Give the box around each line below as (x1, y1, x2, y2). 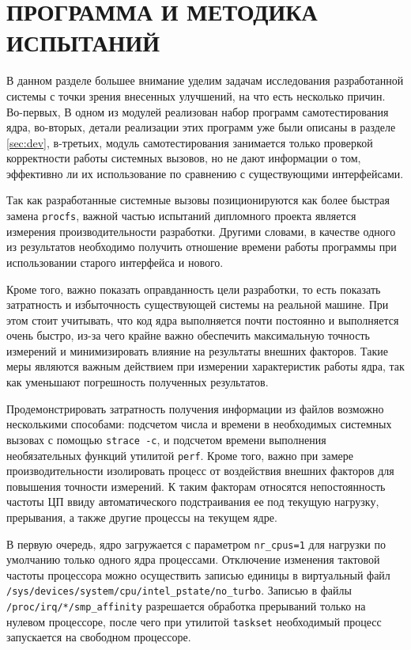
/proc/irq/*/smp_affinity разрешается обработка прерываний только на (6, 598, 366, 614)
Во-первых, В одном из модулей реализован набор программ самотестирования (6, 103, 389, 120)
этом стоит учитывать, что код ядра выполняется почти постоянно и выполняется (6, 311, 399, 328)
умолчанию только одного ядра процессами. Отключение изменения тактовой (6, 551, 380, 568)
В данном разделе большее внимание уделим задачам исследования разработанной (6, 72, 404, 89)
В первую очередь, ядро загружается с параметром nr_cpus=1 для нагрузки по (6, 535, 386, 552)
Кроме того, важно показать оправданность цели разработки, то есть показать (6, 280, 381, 297)
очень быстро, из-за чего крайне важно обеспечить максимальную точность (6, 327, 370, 344)
